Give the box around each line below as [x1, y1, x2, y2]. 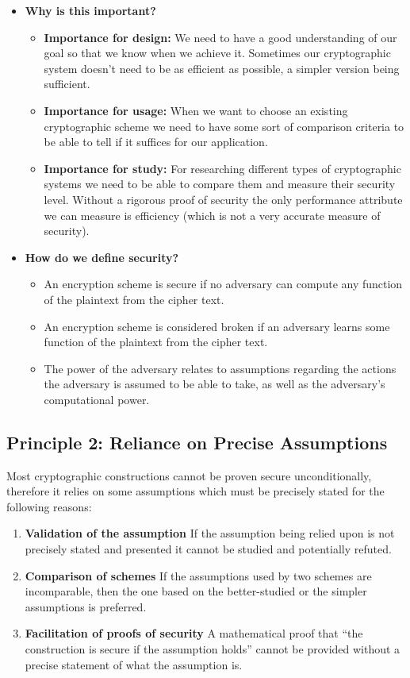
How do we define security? [25, 248, 179, 265]
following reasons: [6, 498, 92, 514]
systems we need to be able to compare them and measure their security [44, 175, 396, 192]
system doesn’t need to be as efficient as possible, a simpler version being [44, 60, 400, 76]
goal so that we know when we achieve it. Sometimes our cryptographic [44, 44, 391, 61]
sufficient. [44, 75, 90, 92]
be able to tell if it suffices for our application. [44, 133, 268, 150]
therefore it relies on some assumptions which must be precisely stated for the [6, 483, 385, 499]
